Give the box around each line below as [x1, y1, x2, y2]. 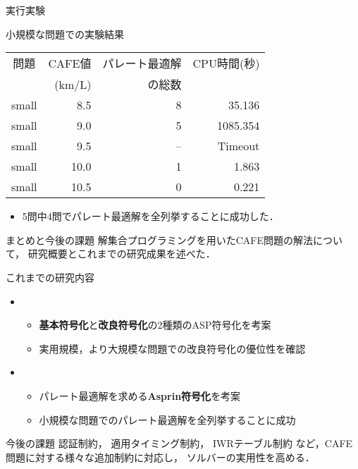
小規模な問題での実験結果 [6, 26, 124, 41]
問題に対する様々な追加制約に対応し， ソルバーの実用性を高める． [6, 449, 315, 464]
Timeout [217, 138, 260, 154]
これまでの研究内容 [6, 269, 94, 284]
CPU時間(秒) [192, 55, 260, 72]
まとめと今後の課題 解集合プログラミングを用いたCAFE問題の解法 [6, 232, 313, 247]
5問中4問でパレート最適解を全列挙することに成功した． [22, 209, 279, 224]
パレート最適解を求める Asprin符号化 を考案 [39, 388, 241, 403]
